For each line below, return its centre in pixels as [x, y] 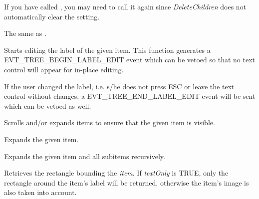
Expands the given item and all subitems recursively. [85, 156]
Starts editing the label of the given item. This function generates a [107, 50]
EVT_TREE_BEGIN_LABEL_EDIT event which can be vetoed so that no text [129, 60]
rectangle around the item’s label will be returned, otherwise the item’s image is [127, 182]
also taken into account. [40, 192]
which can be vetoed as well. [48, 105]
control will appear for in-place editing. [64, 69]
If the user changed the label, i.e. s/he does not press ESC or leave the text [119, 86]
